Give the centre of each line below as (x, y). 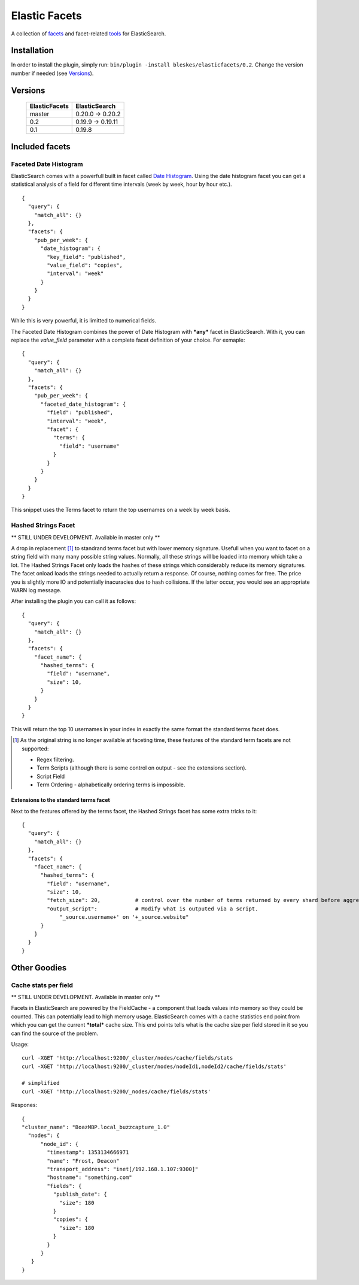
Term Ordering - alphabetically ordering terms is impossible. (111, 785)
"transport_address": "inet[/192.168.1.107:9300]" (123, 1169)
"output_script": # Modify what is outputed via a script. (153, 909)
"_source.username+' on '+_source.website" (124, 917)
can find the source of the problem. (55, 1033)
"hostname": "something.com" (90, 1177)
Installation (32, 51)
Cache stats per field (42, 985)
